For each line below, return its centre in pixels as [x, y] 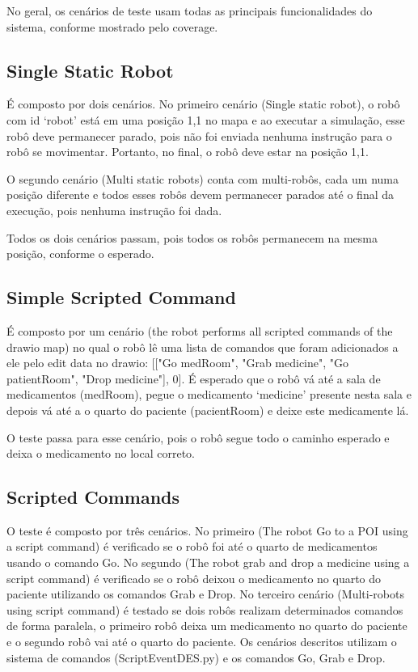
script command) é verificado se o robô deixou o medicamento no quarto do [194, 578]
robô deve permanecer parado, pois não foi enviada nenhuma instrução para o [199, 135]
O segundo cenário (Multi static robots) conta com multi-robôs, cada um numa [203, 178]
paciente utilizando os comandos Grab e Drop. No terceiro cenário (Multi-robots [205, 594]
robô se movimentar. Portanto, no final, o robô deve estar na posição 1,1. [188, 152]
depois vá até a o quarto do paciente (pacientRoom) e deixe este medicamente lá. [208, 410]
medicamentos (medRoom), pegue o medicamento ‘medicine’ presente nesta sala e [209, 394]
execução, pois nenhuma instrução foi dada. [114, 210]
